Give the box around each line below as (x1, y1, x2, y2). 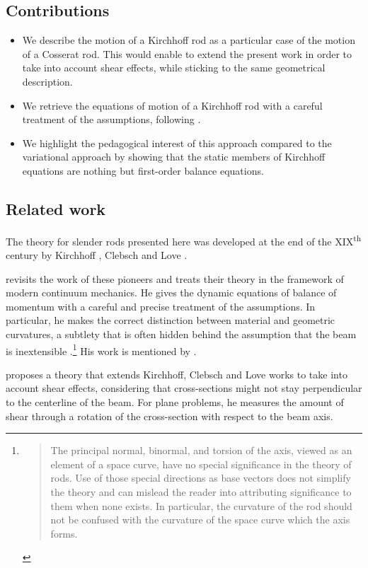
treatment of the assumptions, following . (22, 112, 201, 127)
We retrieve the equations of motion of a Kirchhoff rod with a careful (22, 98, 323, 112)
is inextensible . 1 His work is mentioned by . (6, 341, 197, 358)
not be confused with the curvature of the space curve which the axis (50, 512, 350, 527)
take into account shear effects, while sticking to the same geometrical (22, 60, 326, 75)
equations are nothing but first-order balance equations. (22, 163, 264, 178)
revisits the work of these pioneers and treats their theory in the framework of (6, 271, 344, 286)
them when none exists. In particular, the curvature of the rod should (50, 498, 352, 513)
